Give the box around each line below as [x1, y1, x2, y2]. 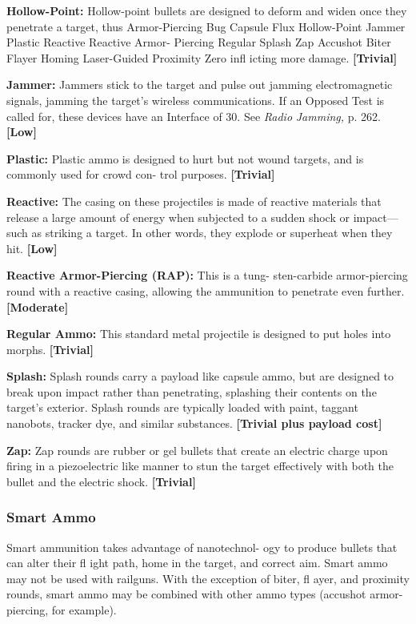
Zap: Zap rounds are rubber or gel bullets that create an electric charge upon [6, 441, 388, 458]
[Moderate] [6, 298, 69, 315]
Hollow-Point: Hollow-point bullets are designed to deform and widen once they [6, 2, 407, 18]
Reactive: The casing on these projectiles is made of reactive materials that [6, 192, 382, 209]
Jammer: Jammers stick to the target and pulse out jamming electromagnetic [6, 76, 393, 93]
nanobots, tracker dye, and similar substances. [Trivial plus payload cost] [6, 415, 382, 432]
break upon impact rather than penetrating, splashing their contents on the [6, 383, 377, 400]
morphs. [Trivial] [6, 340, 94, 357]
